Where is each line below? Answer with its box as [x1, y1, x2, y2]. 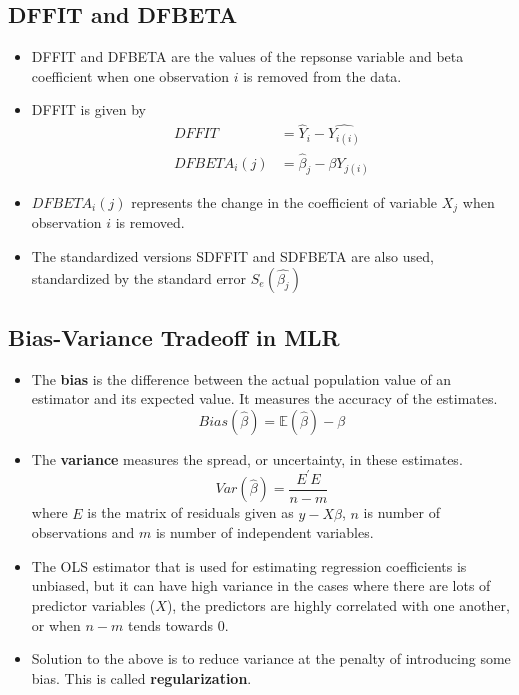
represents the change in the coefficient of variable [131, 191, 438, 212]
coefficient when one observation [31, 65, 230, 86]
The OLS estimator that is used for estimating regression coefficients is [31, 555, 467, 576]
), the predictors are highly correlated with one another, [166, 595, 510, 616]
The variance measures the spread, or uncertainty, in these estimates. [31, 448, 463, 469]
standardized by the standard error [31, 267, 247, 288]
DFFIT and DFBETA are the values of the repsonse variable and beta [31, 46, 464, 67]
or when [31, 614, 81, 635]
